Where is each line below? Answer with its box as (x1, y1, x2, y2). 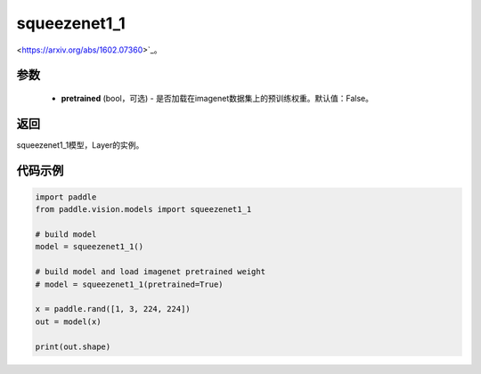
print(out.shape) (35, 341, 111, 352)
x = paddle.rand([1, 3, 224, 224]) (35, 304, 191, 314)
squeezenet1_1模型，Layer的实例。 (16, 139, 144, 150)
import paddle (35, 191, 97, 202)
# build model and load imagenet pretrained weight (35, 267, 266, 277)
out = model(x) (35, 316, 102, 327)
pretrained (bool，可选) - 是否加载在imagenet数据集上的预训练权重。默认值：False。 (61, 93, 374, 103)
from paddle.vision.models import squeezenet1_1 (35, 205, 252, 215)
